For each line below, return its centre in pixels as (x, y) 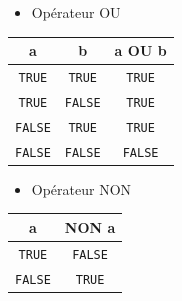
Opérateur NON (81, 188)
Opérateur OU (76, 12)
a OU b (140, 50)
